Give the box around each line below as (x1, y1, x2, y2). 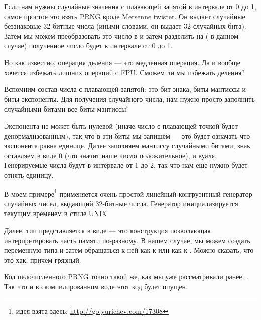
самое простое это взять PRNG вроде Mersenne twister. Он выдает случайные (4, 11, 245, 21)
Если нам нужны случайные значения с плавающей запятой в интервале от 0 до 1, (4, 1, 256, 11)
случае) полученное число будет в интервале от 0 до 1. (4, 40, 173, 51)
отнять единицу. (4, 169, 54, 180)
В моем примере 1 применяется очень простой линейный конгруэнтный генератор (4, 187, 252, 199)
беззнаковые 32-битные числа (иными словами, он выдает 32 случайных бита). (4, 21, 246, 31)
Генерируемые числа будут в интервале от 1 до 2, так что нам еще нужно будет (4, 160, 248, 170)
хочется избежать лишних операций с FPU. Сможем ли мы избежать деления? (4, 67, 245, 77)
